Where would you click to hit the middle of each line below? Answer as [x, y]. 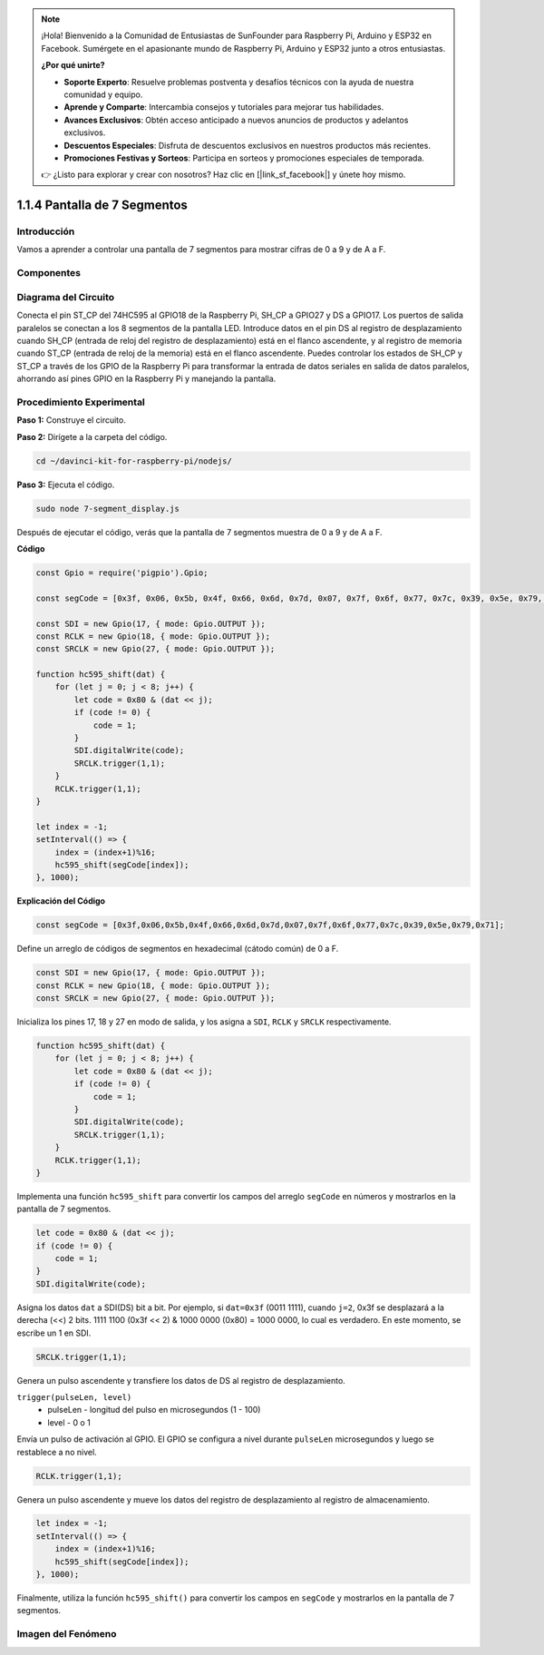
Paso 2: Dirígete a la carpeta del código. [92, 436]
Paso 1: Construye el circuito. [71, 420]
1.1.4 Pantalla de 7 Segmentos [102, 206]
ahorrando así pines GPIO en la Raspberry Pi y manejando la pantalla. [146, 379]
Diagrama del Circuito [66, 297]
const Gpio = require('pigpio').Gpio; [122, 573]
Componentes [49, 273]
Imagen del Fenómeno [67, 1634]
